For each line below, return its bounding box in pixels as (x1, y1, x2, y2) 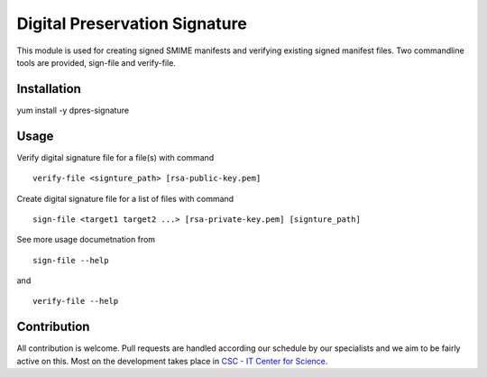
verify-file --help (32, 296, 119, 307)
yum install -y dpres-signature (16, 105, 130, 115)
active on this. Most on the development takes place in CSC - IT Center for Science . (16, 355, 328, 366)
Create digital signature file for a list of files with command (16, 193, 234, 204)
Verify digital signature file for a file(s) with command (16, 152, 215, 162)
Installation (16, 81, 81, 97)
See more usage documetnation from (16, 234, 156, 245)
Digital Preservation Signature (16, 14, 247, 33)
